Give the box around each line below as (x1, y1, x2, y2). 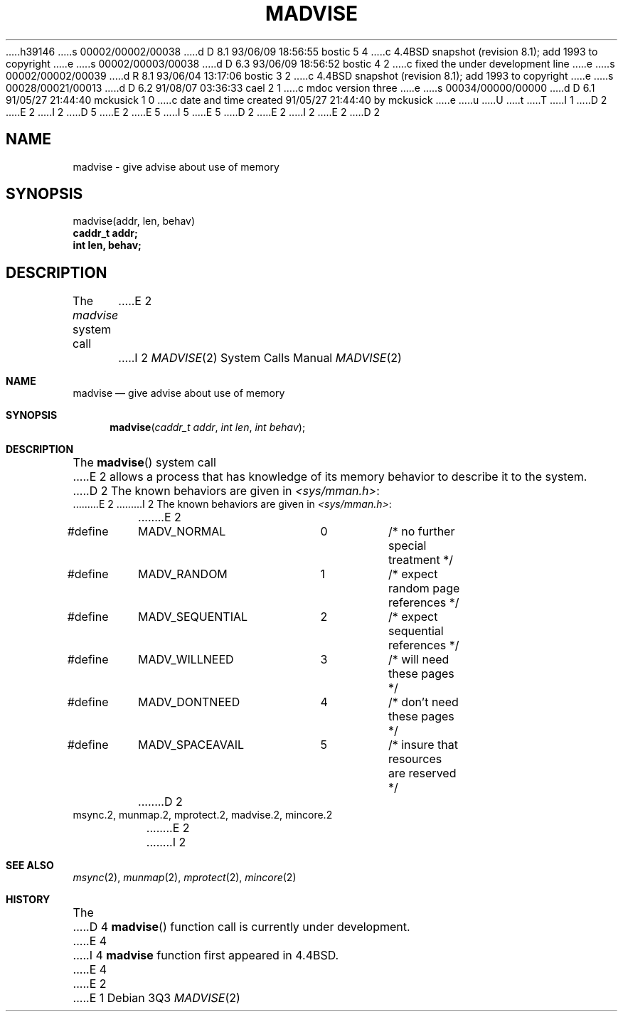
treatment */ (388, 553, 453, 568)
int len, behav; (73, 239, 142, 252)
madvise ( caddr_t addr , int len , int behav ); (110, 421, 306, 434)
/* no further (388, 524, 455, 539)
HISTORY (6, 893, 50, 906)
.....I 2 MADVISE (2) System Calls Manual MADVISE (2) (118, 351, 402, 366)
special (388, 538, 427, 553)
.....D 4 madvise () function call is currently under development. (73, 920, 410, 935)
